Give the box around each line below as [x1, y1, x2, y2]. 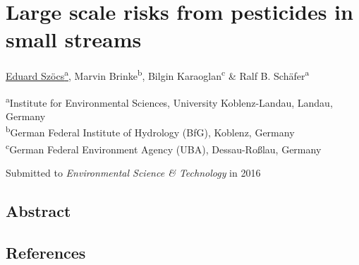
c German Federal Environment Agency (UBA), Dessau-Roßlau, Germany [6, 139, 322, 156]
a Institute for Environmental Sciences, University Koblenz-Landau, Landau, [6, 93, 333, 110]
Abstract [6, 199, 71, 221]
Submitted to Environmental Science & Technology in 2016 [6, 165, 261, 179]
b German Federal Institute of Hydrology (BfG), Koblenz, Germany [6, 123, 295, 140]
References [6, 241, 86, 263]
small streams [6, 25, 142, 54]
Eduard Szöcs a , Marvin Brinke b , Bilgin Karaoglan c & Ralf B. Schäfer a [6, 66, 310, 83]
